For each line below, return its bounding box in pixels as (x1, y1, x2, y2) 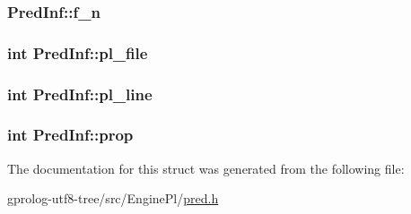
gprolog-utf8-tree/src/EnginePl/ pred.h (7, 189, 219, 208)
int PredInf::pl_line (7, 82, 153, 105)
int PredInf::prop (7, 124, 134, 146)
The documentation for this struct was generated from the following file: (7, 158, 405, 177)
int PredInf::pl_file (7, 41, 148, 64)
